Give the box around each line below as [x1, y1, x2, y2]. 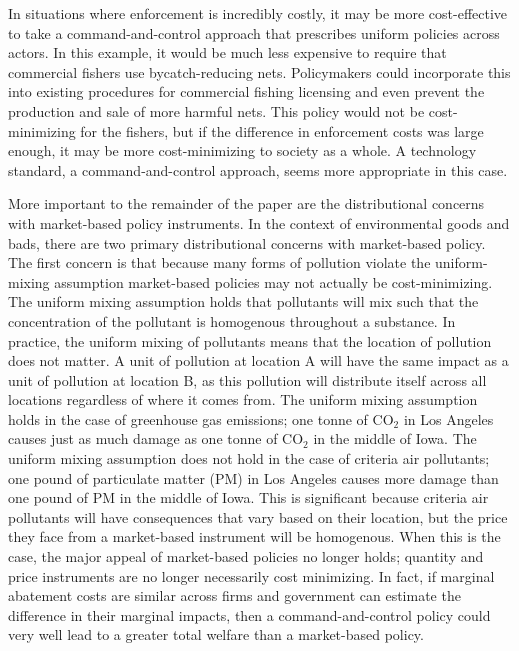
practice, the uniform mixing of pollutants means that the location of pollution [8, 330, 492, 351]
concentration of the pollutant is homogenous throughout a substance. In [8, 310, 456, 331]
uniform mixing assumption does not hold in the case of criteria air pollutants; [8, 448, 490, 469]
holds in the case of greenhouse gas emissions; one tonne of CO [8, 408, 394, 429]
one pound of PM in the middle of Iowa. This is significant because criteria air [8, 487, 489, 508]
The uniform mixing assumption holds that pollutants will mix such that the [8, 291, 479, 312]
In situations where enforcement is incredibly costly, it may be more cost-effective [8, 3, 508, 23]
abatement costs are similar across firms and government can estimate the [8, 585, 461, 606]
